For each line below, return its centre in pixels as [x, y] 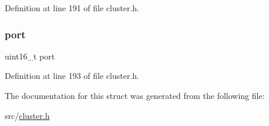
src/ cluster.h [27, 115]
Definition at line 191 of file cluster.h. [72, 8]
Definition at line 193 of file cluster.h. [72, 76]
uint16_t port [30, 56]
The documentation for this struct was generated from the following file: [135, 95]
